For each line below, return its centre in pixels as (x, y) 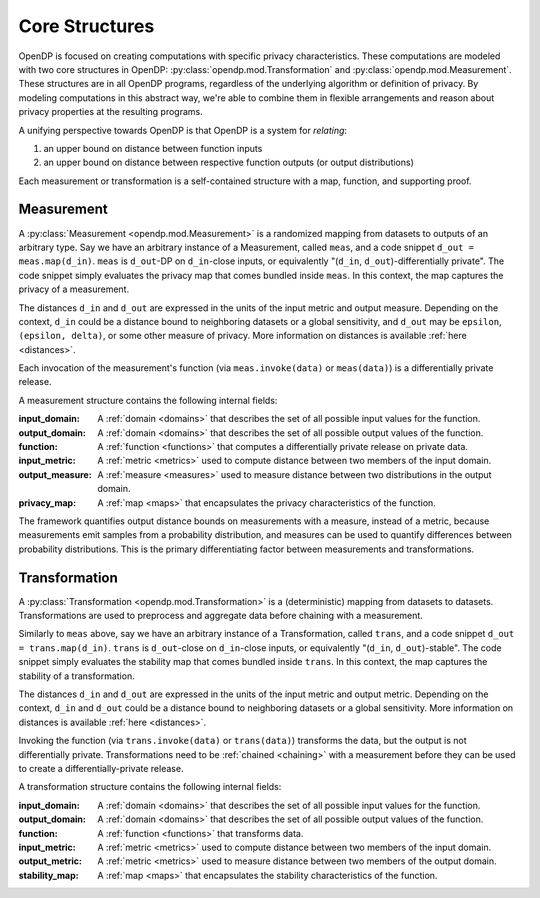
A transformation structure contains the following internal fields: (150, 787)
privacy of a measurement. (74, 289)
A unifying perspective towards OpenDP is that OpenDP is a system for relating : (183, 130)
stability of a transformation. (76, 676)
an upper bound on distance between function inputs (153, 148)
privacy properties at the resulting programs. (111, 112)
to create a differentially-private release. (101, 768)
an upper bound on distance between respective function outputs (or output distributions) (229, 162)
